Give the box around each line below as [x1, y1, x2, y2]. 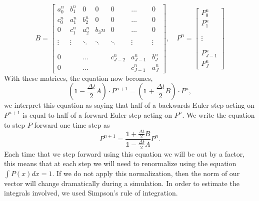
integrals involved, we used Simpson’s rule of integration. [4, 188, 178, 198]
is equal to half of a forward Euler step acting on [22, 109, 172, 120]
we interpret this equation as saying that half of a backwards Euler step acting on [4, 100, 254, 110]
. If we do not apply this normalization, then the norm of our [52, 168, 240, 178]
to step [4, 119, 25, 130]
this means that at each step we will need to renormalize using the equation [4, 158, 236, 169]
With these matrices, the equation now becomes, [4, 72, 153, 83]
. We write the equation [182, 109, 255, 120]
